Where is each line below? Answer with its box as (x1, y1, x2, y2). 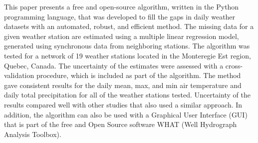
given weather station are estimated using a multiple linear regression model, (4, 30, 239, 41)
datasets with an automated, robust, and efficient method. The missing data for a (4, 21, 254, 31)
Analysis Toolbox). (4, 128, 61, 139)
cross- (225, 60, 243, 70)
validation (4, 70, 34, 80)
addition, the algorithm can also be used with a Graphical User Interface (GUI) (4, 109, 248, 119)
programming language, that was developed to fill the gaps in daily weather (4, 11, 236, 21)
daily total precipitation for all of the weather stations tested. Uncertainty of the (4, 89, 251, 100)
